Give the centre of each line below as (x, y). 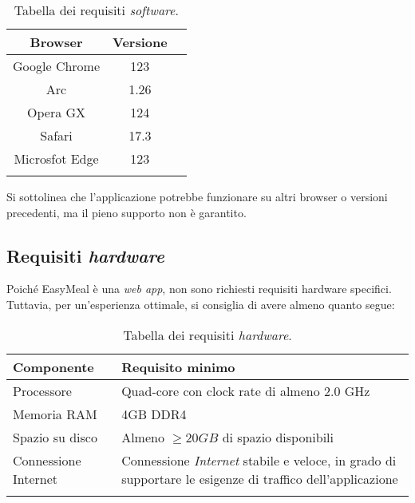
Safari (56, 135)
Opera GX (56, 112)
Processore (42, 390)
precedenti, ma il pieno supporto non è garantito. (126, 212)
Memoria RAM (55, 414)
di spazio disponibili (278, 437)
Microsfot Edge (56, 158)
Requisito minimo (178, 366)
